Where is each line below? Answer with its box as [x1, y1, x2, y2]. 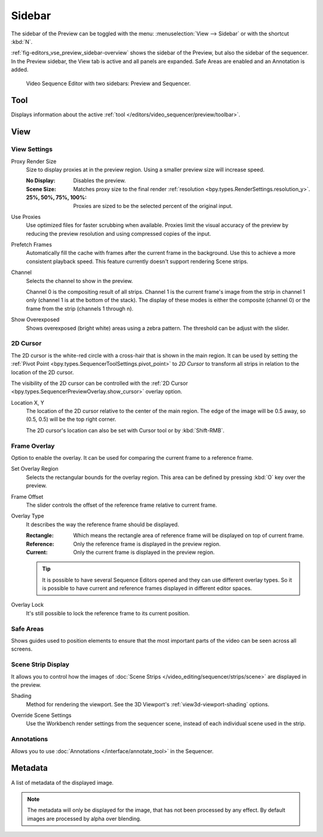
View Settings [11, 145, 53, 153]
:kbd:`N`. [11, 38, 33, 45]
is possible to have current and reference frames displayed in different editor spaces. [42, 585, 252, 592]
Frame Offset [11, 493, 44, 500]
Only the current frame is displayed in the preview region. [73, 549, 215, 556]
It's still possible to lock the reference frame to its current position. [26, 609, 190, 617]
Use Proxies [11, 213, 41, 220]
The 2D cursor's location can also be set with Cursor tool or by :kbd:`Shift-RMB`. [26, 426, 224, 434]
